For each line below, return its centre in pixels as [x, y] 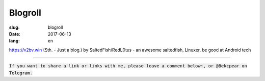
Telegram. [21, 73]
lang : [14, 41]
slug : [14, 27]
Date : [15, 34]
